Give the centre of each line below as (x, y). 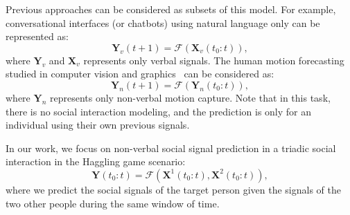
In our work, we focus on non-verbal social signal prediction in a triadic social (171, 148)
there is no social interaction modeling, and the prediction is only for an (159, 111)
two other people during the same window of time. (113, 203)
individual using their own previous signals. (98, 125)
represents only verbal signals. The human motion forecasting (214, 60)
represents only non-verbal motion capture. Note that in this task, (190, 97)
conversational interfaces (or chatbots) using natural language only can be (163, 22)
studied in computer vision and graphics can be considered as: (140, 74)
